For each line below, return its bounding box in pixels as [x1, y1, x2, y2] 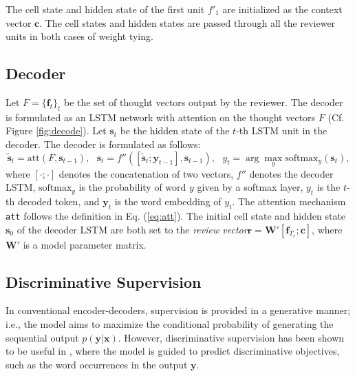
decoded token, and [17, 194, 100, 209]
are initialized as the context [222, 2, 343, 16]
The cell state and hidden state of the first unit [6, 2, 205, 16]
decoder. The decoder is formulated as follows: [6, 136, 201, 151]
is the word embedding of [114, 194, 222, 209]
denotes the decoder [249, 166, 334, 180]
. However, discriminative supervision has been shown [118, 330, 345, 344]
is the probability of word [78, 180, 186, 194]
